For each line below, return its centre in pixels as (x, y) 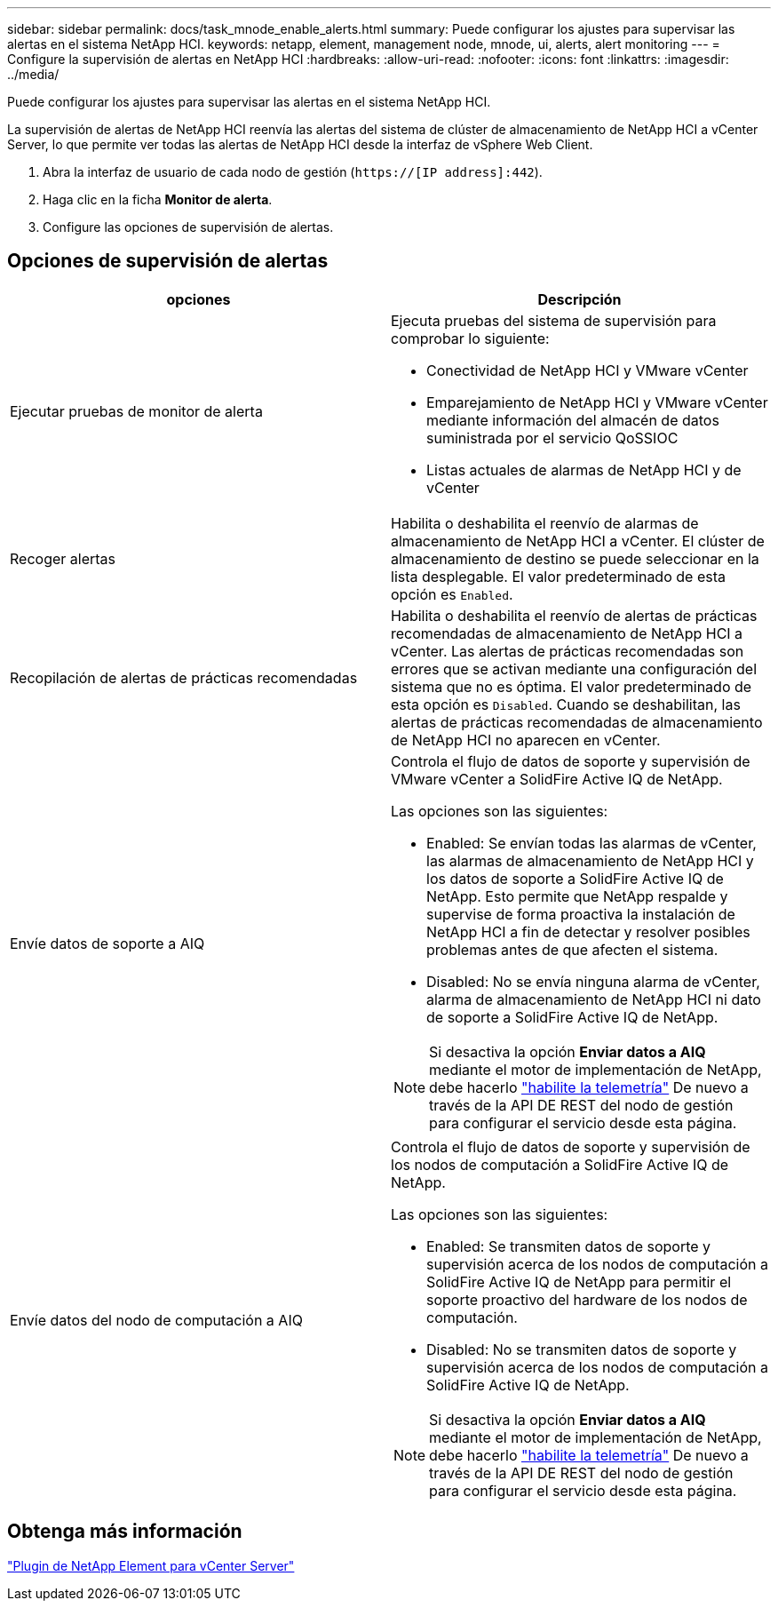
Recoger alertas (63, 558)
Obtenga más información (125, 1532)
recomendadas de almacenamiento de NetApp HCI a (567, 633)
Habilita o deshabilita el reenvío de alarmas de (545, 523)
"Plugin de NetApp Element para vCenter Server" (151, 1565)
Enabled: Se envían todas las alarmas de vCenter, (591, 843)
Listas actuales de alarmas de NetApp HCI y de (584, 470)
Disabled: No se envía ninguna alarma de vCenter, (593, 981)
